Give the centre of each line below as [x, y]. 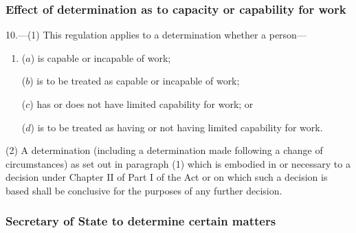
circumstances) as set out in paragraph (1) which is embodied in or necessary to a [178, 163]
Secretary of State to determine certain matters [141, 221]
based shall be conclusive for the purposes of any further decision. [144, 190]
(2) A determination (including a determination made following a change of [164, 150]
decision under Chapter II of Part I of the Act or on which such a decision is [167, 177]
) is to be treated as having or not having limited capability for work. [177, 127]
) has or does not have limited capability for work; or [142, 104]
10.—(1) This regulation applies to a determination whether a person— [156, 35]
